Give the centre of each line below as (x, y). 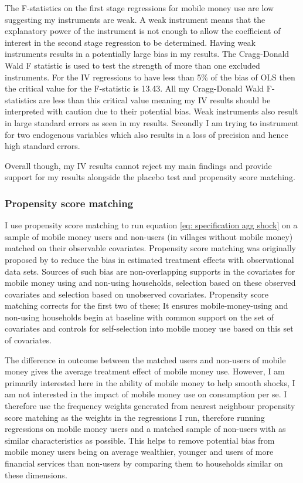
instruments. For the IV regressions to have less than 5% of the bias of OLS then (150, 77)
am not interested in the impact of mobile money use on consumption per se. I (146, 394)
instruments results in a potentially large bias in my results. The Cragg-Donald (147, 54)
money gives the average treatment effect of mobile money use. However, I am (145, 371)
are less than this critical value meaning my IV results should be (155, 99)
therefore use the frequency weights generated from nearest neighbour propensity (150, 406)
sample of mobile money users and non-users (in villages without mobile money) (149, 236)
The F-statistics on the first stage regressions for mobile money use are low (139, 8)
